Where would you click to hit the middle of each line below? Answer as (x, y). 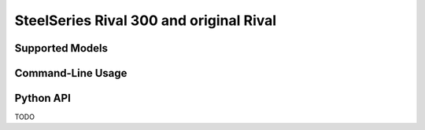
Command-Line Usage (71, 73)
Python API (42, 98)
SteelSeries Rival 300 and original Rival (146, 20)
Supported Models (61, 48)
